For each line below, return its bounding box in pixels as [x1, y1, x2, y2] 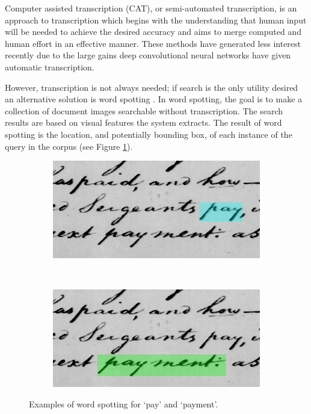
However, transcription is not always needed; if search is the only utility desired [5, 81, 298, 93]
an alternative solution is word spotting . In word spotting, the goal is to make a [5, 93, 303, 105]
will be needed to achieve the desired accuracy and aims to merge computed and [5, 25, 301, 38]
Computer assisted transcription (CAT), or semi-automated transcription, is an [5, 2, 297, 14]
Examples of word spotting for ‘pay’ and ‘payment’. [29, 398, 218, 410]
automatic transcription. [5, 60, 94, 73]
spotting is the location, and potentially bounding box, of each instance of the [5, 128, 292, 140]
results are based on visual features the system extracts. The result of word [5, 116, 282, 129]
